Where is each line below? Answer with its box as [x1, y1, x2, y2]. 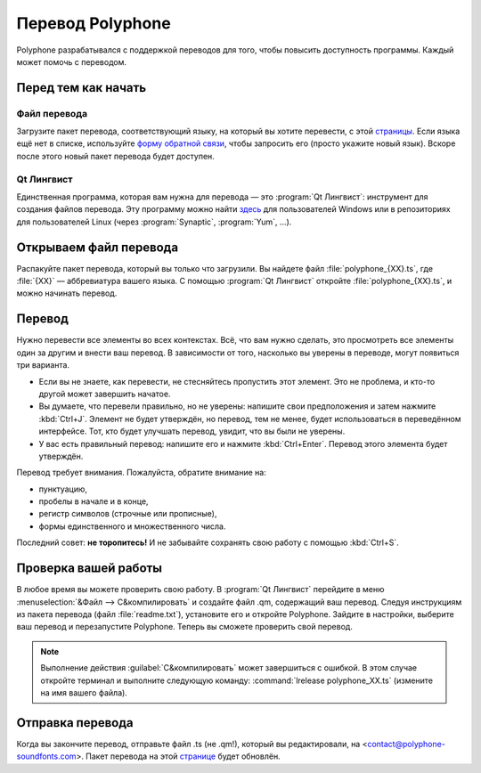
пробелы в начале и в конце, [38, 496, 149, 507]
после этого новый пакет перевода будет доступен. [16, 151, 216, 161]
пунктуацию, [38, 484, 88, 494]
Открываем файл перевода [16, 240, 178, 255]
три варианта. [16, 360, 70, 370]
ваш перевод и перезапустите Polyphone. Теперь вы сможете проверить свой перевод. [16, 622, 354, 632]
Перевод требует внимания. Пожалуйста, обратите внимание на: [16, 468, 266, 478]
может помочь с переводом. [16, 56, 126, 67]
